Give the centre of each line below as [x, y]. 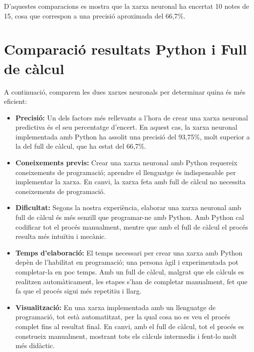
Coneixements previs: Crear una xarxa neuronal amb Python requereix [126, 163]
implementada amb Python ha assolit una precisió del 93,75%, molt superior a [133, 136]
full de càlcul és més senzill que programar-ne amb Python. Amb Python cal [130, 217]
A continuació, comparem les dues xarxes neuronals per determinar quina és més [125, 91]
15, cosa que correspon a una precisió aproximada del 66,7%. [95, 15]
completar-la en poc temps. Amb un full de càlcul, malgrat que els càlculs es [130, 272]
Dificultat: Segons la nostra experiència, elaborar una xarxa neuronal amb [128, 207]
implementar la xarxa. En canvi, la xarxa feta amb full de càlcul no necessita [130, 182]
